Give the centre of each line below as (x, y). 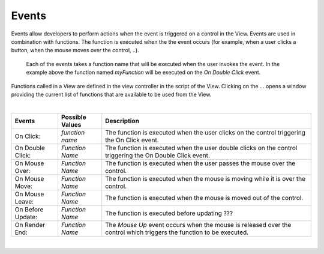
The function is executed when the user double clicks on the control (201, 148)
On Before (29, 209)
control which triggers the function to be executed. (177, 232)
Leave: (24, 201)
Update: (26, 217)
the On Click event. (132, 140)
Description (122, 121)
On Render (30, 225)
